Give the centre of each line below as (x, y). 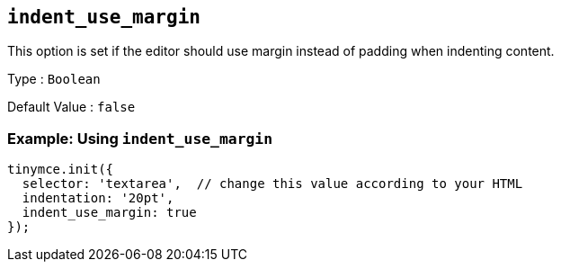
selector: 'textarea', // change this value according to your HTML (272, 184)
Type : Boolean (54, 79)
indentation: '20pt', (98, 198)
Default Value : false (71, 107)
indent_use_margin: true (109, 213)
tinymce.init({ (61, 170)
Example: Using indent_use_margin (140, 138)
